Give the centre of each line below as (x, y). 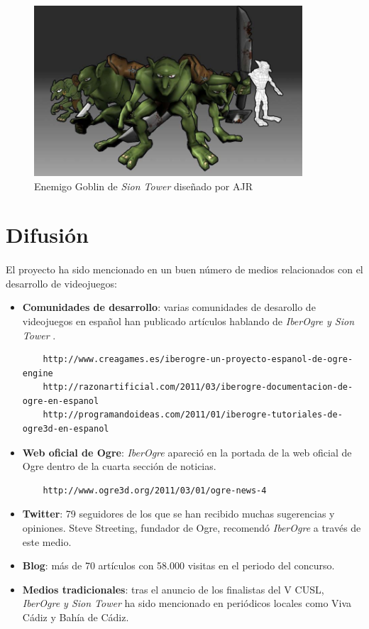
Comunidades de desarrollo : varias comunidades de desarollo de (169, 307)
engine (38, 373)
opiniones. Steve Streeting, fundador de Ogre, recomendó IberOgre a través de (192, 528)
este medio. (47, 541)
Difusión (47, 235)
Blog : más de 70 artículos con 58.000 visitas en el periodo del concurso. (178, 565)
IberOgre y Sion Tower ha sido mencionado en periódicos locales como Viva (187, 603)
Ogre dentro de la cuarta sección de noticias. (119, 466)
